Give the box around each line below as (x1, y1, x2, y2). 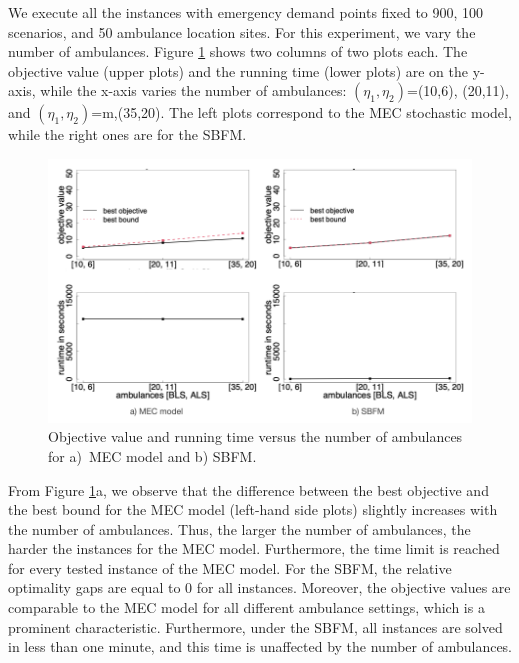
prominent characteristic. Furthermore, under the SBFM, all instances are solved (8, 616, 503, 637)
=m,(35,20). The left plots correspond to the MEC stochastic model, (91, 102, 512, 123)
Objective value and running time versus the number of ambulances (48, 426, 463, 447)
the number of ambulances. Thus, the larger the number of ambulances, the (8, 518, 471, 539)
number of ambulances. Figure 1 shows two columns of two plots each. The (8, 41, 468, 62)
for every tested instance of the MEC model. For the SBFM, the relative (8, 557, 452, 578)
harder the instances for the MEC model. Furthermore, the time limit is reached (8, 538, 500, 559)
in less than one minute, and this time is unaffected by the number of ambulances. (8, 636, 513, 657)
